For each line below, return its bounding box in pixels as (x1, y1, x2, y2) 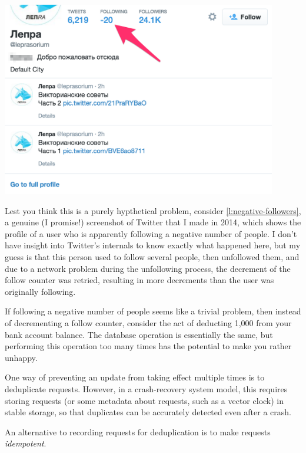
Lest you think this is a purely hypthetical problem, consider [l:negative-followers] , (5, 204, 301, 216)
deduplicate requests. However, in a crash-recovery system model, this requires (5, 383, 288, 395)
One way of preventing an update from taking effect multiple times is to (5, 371, 265, 383)
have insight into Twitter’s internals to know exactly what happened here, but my (5, 239, 301, 251)
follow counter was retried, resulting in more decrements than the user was (5, 274, 274, 286)
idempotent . (5, 437, 46, 449)
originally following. (5, 285, 76, 297)
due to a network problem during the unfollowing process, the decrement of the (5, 262, 291, 274)
